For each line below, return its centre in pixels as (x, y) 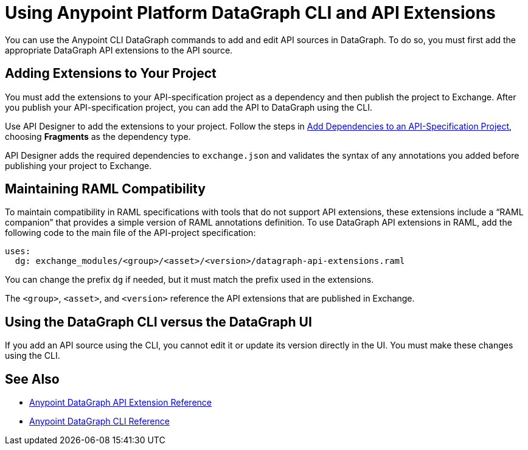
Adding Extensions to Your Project (111, 74)
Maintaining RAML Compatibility (105, 189)
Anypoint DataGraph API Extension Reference (121, 403)
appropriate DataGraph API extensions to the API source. (119, 50)
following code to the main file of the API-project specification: (130, 233)
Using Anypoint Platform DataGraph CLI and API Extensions (250, 13)
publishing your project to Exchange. (78, 165)
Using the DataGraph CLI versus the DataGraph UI (158, 322)
